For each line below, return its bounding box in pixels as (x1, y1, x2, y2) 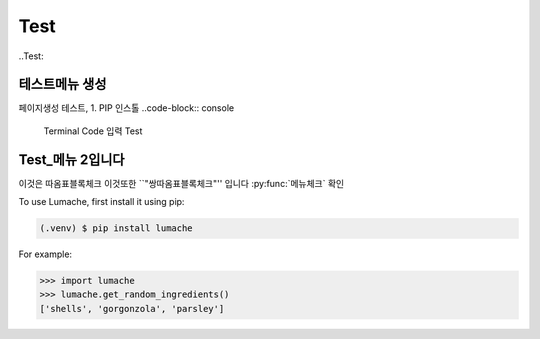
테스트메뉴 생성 (18, 76, 107, 93)
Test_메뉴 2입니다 (18, 151, 125, 168)
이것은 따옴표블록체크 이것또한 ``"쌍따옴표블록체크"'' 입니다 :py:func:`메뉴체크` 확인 (18, 177, 345, 189)
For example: (18, 248, 73, 260)
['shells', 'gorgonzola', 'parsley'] (39, 303, 225, 314)
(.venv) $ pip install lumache (39, 223, 194, 234)
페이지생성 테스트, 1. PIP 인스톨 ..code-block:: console (18, 102, 235, 114)
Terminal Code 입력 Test (43, 125, 143, 137)
